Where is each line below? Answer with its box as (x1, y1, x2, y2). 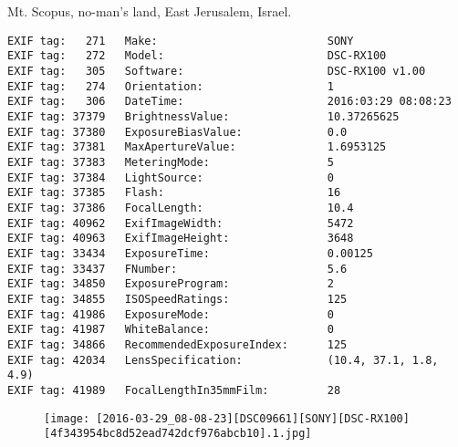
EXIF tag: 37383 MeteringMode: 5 (7, 156, 334, 170)
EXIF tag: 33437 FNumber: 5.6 (7, 262, 348, 275)
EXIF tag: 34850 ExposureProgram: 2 (7, 277, 334, 291)
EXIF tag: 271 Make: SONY (7, 34, 354, 47)
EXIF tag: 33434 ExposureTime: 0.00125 (7, 246, 373, 260)
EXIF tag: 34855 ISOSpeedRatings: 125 (7, 292, 348, 306)
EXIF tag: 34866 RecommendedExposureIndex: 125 (7, 338, 348, 351)
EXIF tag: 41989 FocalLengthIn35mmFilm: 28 (7, 383, 341, 397)
